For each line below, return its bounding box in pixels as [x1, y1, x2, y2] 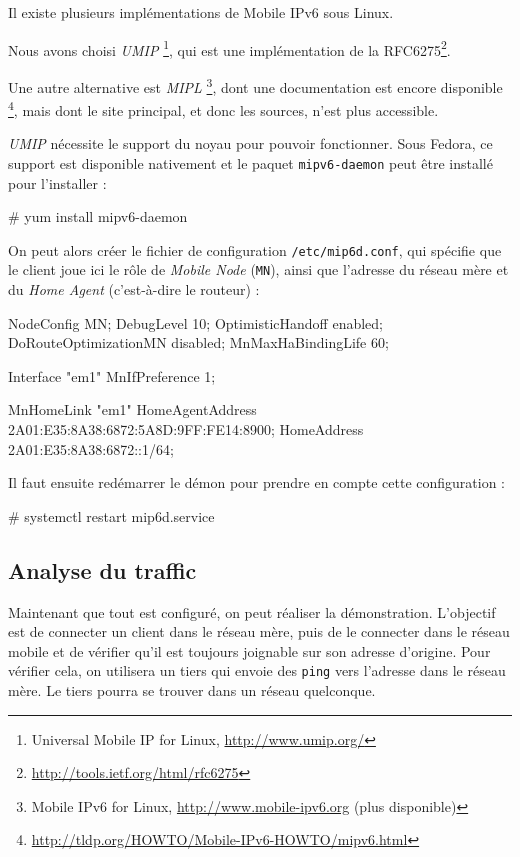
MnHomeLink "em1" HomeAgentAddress [8, 399, 257, 420]
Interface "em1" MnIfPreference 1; [8, 365, 216, 386]
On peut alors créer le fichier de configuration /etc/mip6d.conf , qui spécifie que [8, 239, 502, 260]
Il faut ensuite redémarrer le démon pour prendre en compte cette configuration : [8, 472, 505, 493]
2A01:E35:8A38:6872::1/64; [8, 438, 174, 459]
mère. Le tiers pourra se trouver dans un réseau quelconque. [8, 680, 376, 701]
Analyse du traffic [8, 554, 197, 585]
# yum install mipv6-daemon [8, 206, 188, 227]
